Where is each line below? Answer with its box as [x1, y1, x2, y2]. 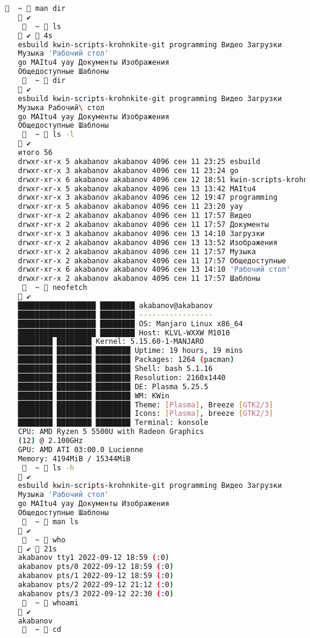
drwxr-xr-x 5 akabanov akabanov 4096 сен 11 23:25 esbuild [18, 157, 260, 166]
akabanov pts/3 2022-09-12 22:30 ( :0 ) [18, 589, 174, 598]
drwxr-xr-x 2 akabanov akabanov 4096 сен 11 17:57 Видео [18, 211, 252, 220]
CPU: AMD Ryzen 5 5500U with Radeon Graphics [18, 427, 204, 436]
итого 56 [18, 148, 53, 157]
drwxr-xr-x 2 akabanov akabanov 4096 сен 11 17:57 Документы [18, 220, 269, 229]
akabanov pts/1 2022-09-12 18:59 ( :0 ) [18, 571, 174, 580]
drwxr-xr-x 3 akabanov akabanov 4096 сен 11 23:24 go [18, 166, 239, 175]
